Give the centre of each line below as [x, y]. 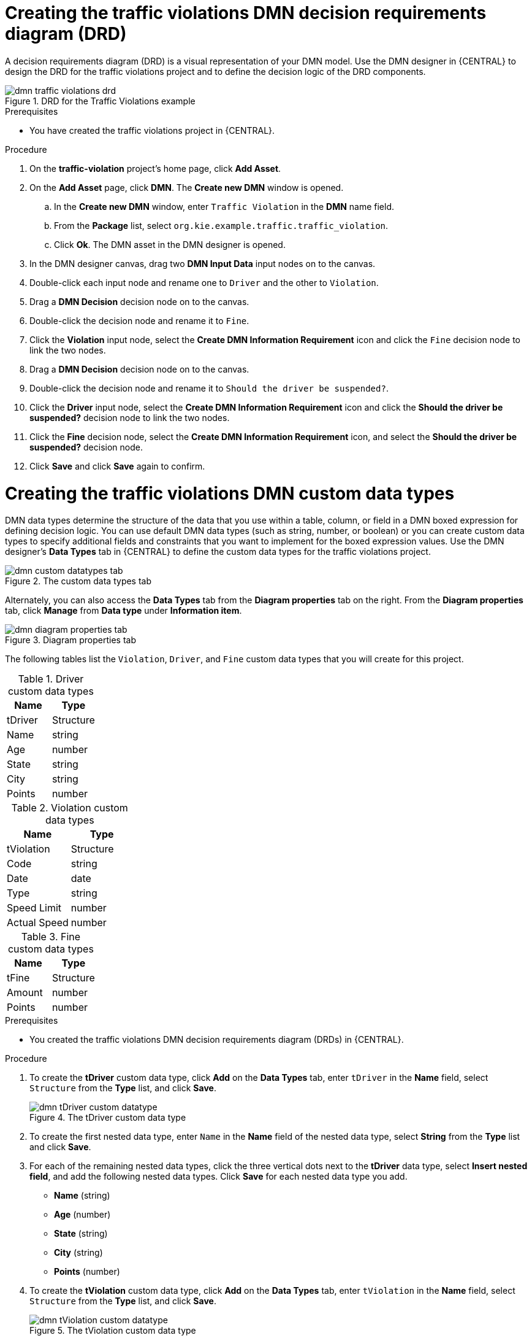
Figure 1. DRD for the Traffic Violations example [100, 101]
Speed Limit [34, 908]
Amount [25, 993]
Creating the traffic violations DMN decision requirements [246, 13]
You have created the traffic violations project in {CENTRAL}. [152, 130]
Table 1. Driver [51, 679]
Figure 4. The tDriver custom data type [108, 1118]
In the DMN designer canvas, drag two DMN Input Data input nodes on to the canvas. [203, 263]
